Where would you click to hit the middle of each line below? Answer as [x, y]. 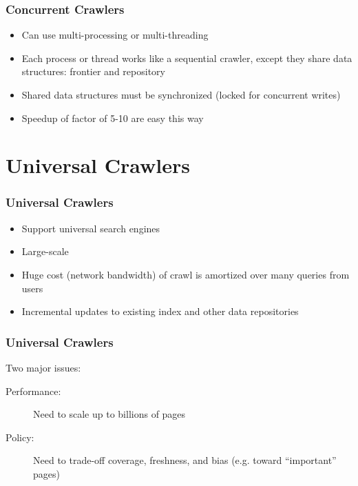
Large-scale [45, 251]
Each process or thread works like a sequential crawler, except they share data [187, 58]
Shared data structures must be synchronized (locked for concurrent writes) [181, 94]
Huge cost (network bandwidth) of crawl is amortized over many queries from [186, 274]
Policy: [20, 437]
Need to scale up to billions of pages [109, 414]
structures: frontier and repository [93, 71]
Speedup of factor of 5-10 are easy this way [113, 118]
